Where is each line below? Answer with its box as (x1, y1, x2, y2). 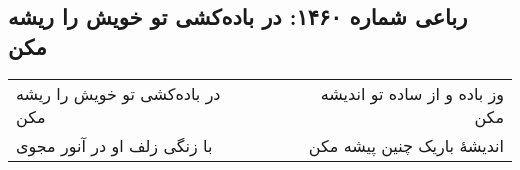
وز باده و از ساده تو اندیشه (320, 81, 504, 105)
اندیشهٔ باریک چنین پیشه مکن (308, 133, 504, 157)
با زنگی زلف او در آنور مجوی (16, 133, 213, 157)
